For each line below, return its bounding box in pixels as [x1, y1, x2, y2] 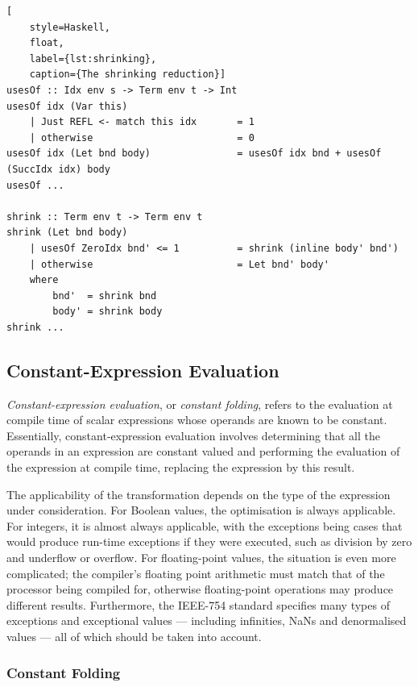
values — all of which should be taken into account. [6, 627, 262, 644]
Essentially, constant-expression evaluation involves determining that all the [6, 427, 380, 443]
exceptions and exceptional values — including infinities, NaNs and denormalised [6, 612, 407, 629]
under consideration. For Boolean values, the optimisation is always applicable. [6, 502, 396, 518]
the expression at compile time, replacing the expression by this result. [6, 459, 355, 476]
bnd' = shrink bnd [52, 289, 157, 302]
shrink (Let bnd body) [6, 227, 128, 239]
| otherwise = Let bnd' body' [29, 258, 329, 270]
